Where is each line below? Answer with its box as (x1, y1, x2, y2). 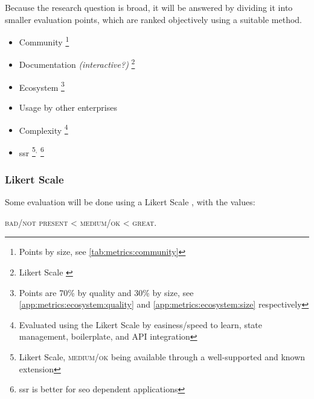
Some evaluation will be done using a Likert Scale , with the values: (5, 196, 255, 208)
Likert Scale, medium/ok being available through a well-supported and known (19, 351, 306, 363)
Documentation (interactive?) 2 (19, 56, 135, 71)
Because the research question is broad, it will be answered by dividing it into (5, 1, 293, 13)
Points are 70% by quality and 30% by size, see (19, 286, 194, 298)
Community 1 (19, 34, 69, 48)
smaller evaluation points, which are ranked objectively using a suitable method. (5, 13, 302, 25)
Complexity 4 (19, 122, 68, 136)
